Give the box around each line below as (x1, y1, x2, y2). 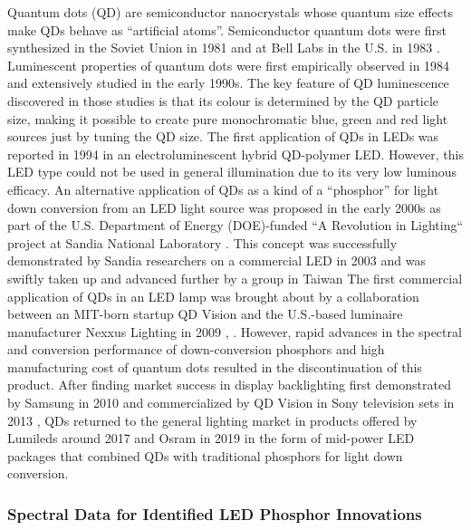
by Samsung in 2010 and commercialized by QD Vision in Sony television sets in (7, 393, 455, 412)
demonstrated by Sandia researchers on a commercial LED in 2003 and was (7, 251, 426, 270)
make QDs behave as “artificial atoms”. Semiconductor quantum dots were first (7, 20, 447, 39)
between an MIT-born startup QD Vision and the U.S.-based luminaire (7, 304, 403, 323)
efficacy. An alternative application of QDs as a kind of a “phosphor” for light (7, 179, 439, 198)
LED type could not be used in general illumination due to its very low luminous (7, 162, 457, 181)
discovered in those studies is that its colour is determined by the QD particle (7, 91, 439, 110)
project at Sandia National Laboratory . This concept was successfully (7, 233, 398, 252)
